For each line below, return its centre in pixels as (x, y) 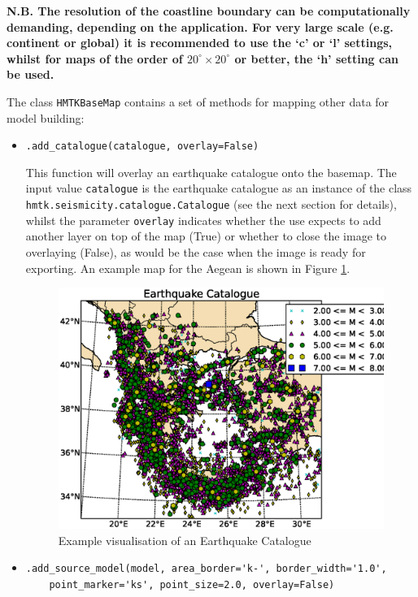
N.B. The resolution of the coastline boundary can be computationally (209, 11)
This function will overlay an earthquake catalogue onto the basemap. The (211, 172)
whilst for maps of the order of (95, 58)
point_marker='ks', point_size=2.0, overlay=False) (192, 585)
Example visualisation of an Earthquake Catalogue (185, 540)
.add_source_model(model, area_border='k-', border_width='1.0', (206, 569)
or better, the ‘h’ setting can (316, 58)
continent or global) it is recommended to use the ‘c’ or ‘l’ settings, (200, 43)
